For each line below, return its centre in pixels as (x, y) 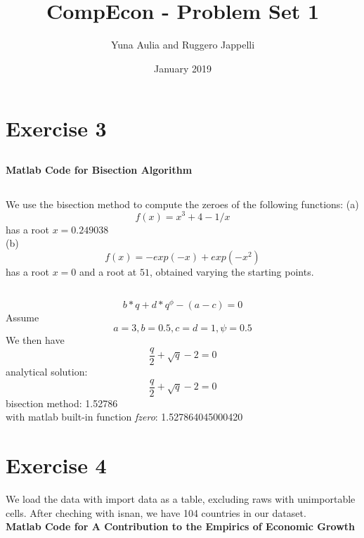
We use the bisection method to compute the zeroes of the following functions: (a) (182, 204)
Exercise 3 (56, 128)
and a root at (108, 271)
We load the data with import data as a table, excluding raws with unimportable (181, 499)
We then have (35, 340)
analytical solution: (47, 372)
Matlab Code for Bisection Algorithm (99, 169)
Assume (22, 317)
